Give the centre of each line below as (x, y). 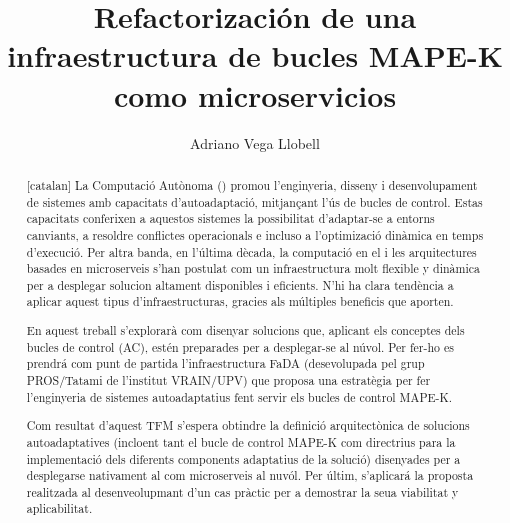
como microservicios (255, 94)
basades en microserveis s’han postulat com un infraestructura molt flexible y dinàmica (253, 268)
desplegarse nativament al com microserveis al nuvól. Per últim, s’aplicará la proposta (250, 475)
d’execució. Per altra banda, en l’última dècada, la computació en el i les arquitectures (251, 251)
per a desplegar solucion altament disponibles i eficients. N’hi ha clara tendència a (240, 284)
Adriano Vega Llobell (255, 142)
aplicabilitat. (59, 508)
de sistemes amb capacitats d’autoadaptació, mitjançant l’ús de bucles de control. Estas (254, 201)
